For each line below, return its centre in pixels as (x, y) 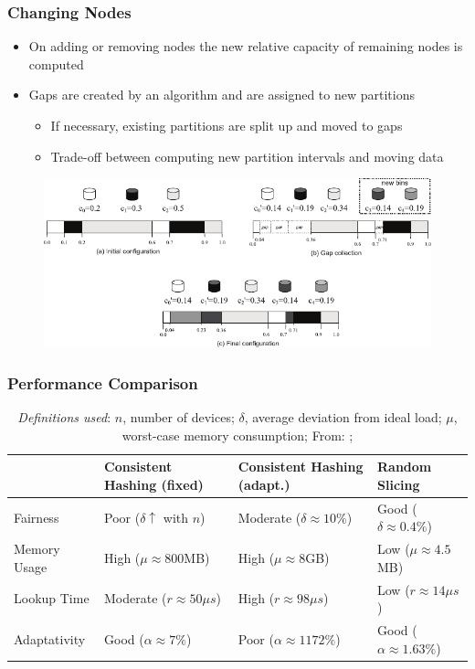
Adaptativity (50, 638)
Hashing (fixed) (154, 484)
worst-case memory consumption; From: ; (237, 435)
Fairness (37, 517)
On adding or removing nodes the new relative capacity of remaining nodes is (246, 46)
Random (405, 467)
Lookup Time (52, 598)
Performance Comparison (103, 382)
